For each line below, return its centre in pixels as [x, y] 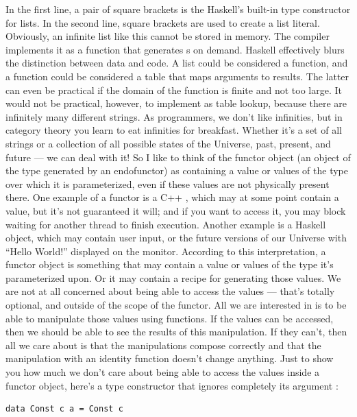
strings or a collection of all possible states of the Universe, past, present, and [168, 143]
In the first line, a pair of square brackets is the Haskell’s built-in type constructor [178, 9]
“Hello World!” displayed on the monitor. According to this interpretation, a [166, 251]
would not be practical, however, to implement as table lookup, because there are [176, 103]
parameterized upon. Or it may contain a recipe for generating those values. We [173, 277]
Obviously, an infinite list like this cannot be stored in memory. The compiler [168, 36]
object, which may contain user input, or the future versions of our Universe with [176, 238]
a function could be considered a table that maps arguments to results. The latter [177, 76]
